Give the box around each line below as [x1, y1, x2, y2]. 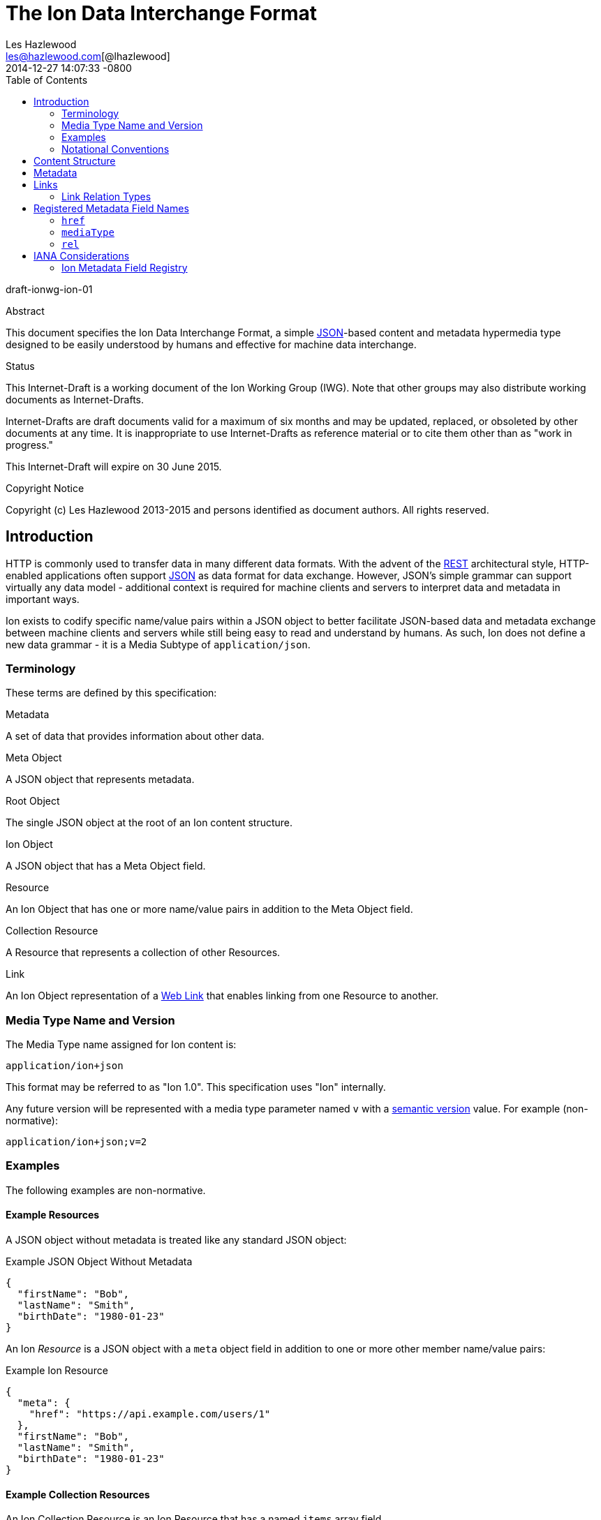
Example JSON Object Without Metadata [6, 1256, 193, 1268]
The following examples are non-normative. [6, 1184, 206, 1196]
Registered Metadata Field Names [34, 202, 189, 214]
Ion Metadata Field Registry [61, 261, 188, 274]
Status [6, 359, 35, 372]
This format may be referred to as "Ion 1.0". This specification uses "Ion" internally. [6, 1081, 386, 1094]
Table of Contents [6, 73, 88, 86]
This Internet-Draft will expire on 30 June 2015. [6, 460, 222, 472]
